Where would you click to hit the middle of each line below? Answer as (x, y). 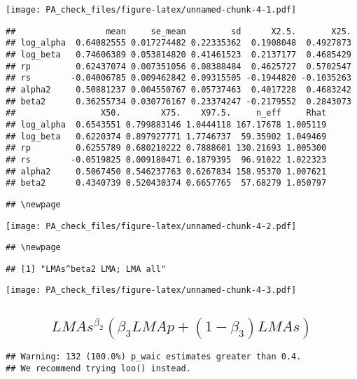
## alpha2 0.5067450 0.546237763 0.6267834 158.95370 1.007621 (166, 171)
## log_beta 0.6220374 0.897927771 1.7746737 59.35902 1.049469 (166, 136)
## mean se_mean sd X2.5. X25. (178, 31)
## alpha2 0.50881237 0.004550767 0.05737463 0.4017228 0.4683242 (178, 89)
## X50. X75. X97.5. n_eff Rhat (166, 113)
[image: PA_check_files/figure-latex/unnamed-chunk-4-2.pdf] (151, 226)
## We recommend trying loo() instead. (98, 368)
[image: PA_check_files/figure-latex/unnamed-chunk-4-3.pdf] (151, 290)
